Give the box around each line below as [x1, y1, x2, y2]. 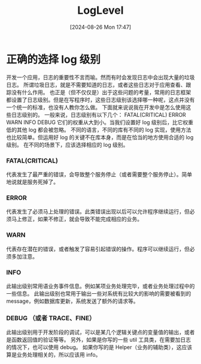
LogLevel [77, 4, 124, 17]
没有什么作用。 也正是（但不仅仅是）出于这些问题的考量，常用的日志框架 [11, 88, 191, 96]
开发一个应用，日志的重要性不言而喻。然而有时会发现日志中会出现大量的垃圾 [6, 73, 195, 81]
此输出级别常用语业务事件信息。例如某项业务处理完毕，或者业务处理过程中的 [6, 282, 195, 290]
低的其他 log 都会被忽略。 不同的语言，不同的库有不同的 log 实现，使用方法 [6, 126, 191, 133]
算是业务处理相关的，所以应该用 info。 [6, 351, 101, 359]
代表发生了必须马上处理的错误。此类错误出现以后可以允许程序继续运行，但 [6, 208, 190, 215]
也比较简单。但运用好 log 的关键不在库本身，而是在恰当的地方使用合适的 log [6, 133, 194, 141]
